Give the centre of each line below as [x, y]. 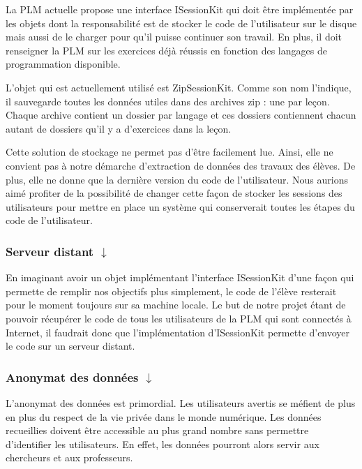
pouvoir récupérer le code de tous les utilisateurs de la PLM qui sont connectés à [179, 318]
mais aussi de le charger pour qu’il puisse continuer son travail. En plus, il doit [174, 37]
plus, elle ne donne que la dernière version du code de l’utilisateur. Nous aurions [177, 179]
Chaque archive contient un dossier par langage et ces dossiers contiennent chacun [181, 115]
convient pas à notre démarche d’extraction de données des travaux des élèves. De [181, 165]
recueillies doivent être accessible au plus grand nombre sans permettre [157, 430]
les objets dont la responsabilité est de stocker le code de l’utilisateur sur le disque [181, 23]
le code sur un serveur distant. [70, 346]
